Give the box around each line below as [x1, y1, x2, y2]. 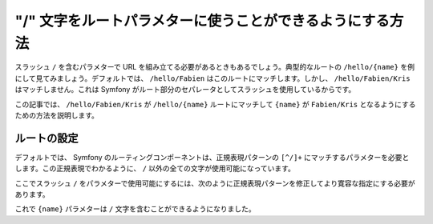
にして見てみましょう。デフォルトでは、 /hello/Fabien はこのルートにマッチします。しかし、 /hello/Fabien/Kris [14, 73, 411, 83]
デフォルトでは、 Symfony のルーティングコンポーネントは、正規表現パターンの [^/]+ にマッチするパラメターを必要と [14, 152, 410, 162]
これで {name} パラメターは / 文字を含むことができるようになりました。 [14, 204, 256, 214]
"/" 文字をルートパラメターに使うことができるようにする [14, 12, 391, 30]
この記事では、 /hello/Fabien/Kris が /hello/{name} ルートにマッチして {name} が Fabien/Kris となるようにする [14, 99, 416, 109]
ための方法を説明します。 [14, 110, 99, 120]
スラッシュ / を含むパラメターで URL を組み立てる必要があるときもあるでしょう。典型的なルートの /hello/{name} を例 [14, 62, 415, 72]
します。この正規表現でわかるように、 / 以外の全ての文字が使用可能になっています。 [14, 164, 296, 174]
